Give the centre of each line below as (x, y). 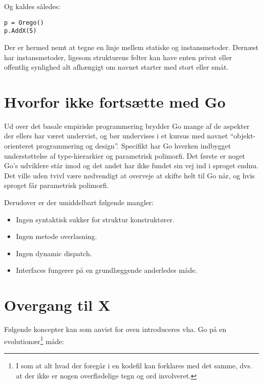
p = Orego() (24, 22)
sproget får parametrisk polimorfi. (56, 185)
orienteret (19, 146)
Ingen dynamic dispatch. (54, 253)
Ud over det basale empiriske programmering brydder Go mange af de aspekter (127, 126)
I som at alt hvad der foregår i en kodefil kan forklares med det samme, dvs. (134, 365)
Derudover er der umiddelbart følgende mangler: (79, 202)
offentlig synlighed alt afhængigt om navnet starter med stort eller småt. (116, 67)
